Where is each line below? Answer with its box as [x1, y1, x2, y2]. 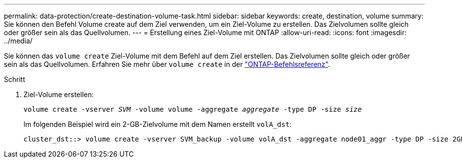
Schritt [4, 75, 25, 83]
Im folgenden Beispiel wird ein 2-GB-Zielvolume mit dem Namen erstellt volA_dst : [23, 120, 292, 128]
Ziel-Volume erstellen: [23, 90, 94, 99]
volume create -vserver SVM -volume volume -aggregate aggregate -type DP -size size [23, 105, 362, 113]
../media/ [4, 37, 33, 45]
